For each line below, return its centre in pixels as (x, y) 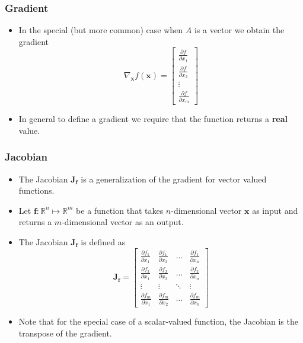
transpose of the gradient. (65, 333)
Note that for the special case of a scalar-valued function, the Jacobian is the (158, 321)
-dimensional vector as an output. (123, 222)
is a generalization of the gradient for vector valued (174, 179)
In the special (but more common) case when (101, 30)
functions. (36, 190)
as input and (275, 210)
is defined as (103, 242)
